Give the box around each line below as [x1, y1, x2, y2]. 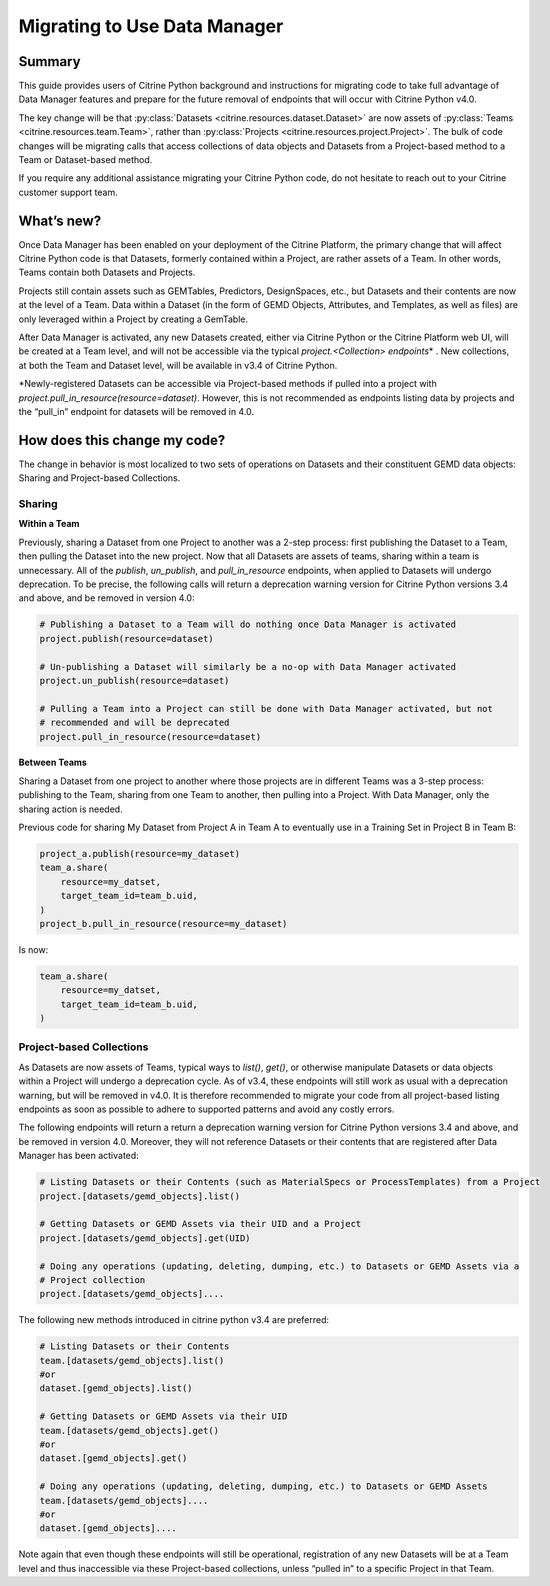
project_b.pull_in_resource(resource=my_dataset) [39, 918, 288, 929]
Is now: [18, 943, 49, 955]
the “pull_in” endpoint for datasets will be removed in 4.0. [18, 406, 255, 417]
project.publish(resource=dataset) [39, 633, 214, 644]
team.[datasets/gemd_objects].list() [39, 1355, 225, 1366]
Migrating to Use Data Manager [18, 15, 284, 37]
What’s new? [18, 212, 102, 229]
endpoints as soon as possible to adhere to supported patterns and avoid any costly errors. [18, 1103, 395, 1115]
